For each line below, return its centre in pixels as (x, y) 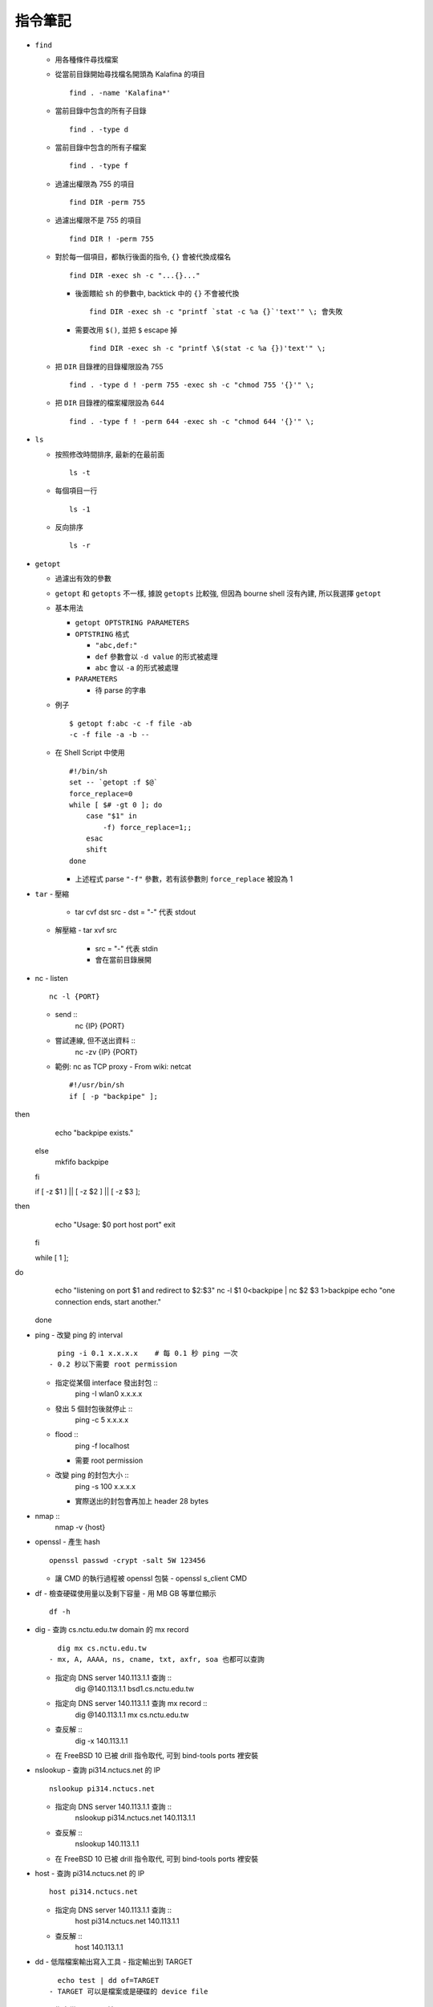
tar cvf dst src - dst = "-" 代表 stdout (136, 912)
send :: (66, 1015)
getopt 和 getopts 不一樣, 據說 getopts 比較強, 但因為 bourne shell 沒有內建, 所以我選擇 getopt (218, 593)
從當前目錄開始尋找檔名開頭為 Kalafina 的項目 (130, 74)
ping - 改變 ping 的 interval (79, 1335)
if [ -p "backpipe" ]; (114, 1096)
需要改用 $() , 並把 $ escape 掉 (126, 330)
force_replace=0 (101, 794)
